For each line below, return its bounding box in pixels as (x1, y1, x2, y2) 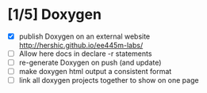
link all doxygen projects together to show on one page (18, 76, 199, 85)
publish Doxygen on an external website (18, 32, 151, 41)
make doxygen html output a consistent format (18, 67, 172, 76)
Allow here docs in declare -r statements (18, 49, 152, 58)
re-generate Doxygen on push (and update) (18, 58, 162, 68)
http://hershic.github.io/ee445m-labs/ (18, 41, 144, 50)
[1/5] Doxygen (7, 6, 102, 24)
